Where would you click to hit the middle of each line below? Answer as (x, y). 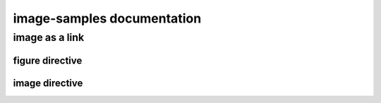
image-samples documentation (107, 18)
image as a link (49, 37)
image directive (48, 83)
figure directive (48, 60)
